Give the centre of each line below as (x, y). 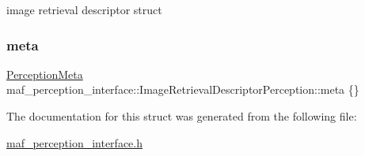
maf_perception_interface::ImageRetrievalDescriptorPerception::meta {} (183, 89)
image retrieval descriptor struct (84, 9)
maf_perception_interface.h (74, 142)
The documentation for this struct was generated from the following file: (182, 116)
